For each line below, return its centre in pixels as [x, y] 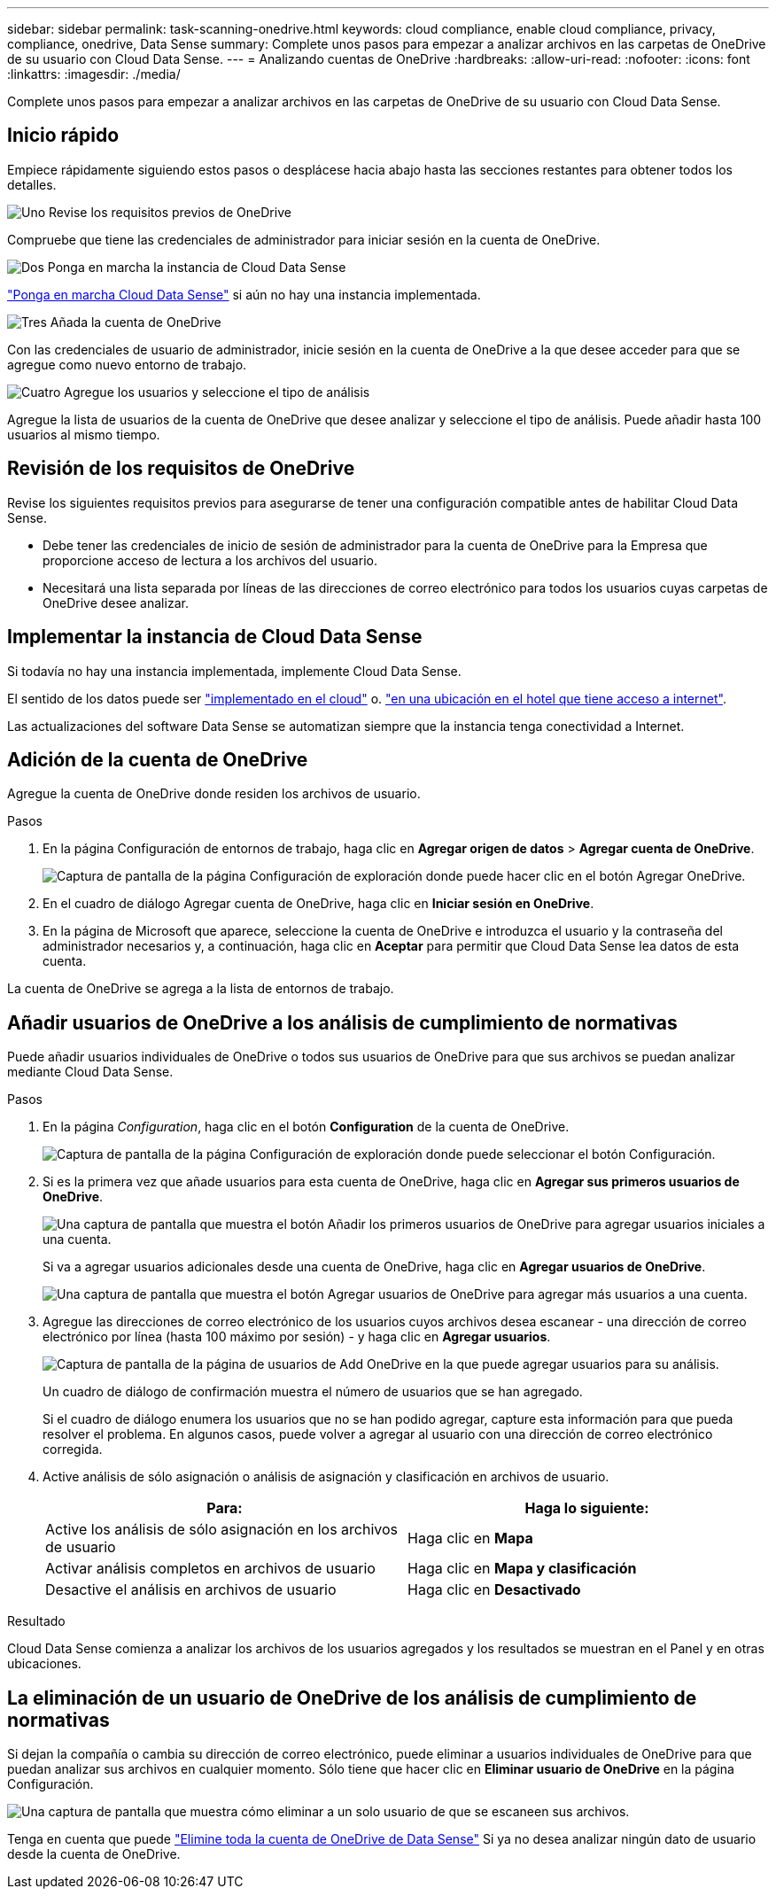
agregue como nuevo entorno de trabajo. [127, 364]
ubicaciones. [44, 1664]
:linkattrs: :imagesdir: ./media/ [94, 74]
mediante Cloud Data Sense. [90, 1072]
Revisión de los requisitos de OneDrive [181, 469]
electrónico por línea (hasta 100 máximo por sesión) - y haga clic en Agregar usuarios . [297, 1337]
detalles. [32, 184]
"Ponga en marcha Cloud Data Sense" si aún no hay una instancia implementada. [244, 294]
